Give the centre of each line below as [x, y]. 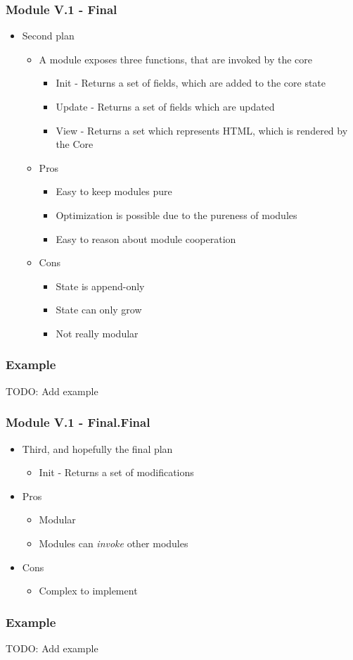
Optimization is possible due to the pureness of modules [176, 214]
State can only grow [99, 310]
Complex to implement [88, 591]
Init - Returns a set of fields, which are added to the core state [191, 83]
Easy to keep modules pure [114, 191]
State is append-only [100, 286]
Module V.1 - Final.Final [78, 422]
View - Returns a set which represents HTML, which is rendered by [202, 130]
